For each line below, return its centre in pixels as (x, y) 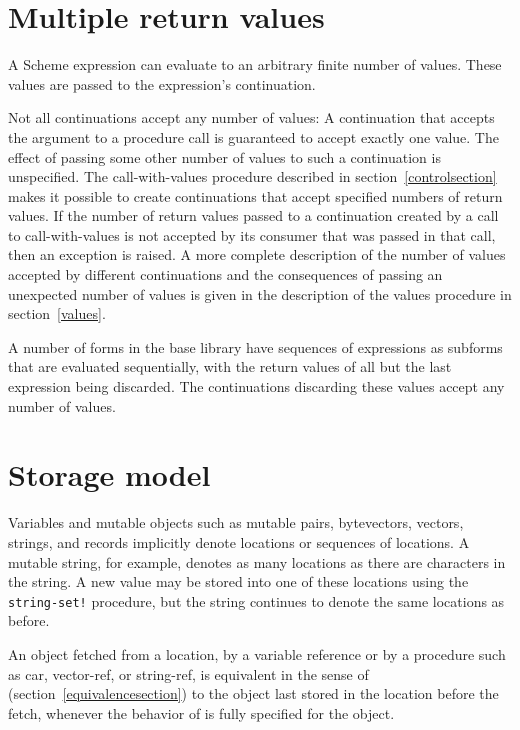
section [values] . (57, 313)
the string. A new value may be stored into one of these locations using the (238, 581)
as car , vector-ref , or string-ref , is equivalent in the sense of (188, 673)
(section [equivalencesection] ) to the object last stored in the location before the (253, 693)
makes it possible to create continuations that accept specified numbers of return (255, 195)
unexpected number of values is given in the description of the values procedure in (260, 293)
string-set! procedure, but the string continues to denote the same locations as (256, 600)
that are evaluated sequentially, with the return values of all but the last (230, 366)
